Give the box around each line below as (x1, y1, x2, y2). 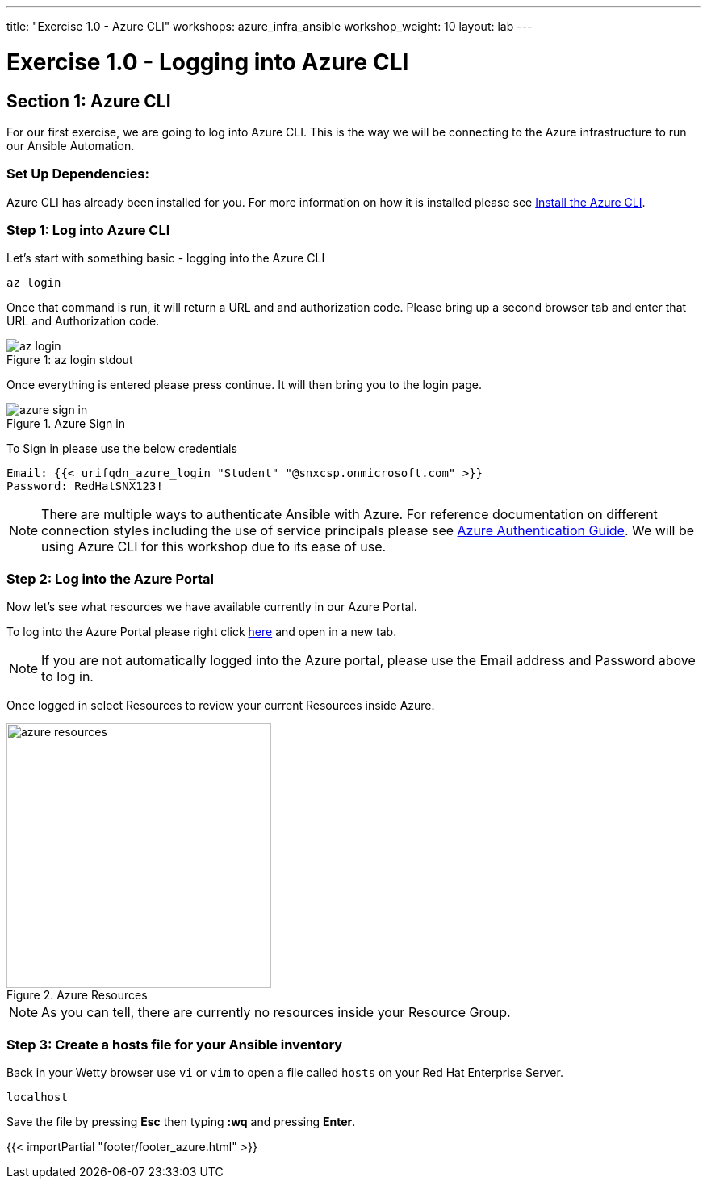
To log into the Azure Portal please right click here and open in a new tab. (6, 625, 397, 639)
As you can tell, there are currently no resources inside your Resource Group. (41, 1004, 511, 1021)
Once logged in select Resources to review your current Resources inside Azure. (6, 698, 435, 713)
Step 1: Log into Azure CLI (6, 222, 170, 239)
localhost (6, 1090, 68, 1103)
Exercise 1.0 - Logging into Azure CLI (6, 48, 409, 76)
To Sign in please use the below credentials (6, 442, 237, 456)
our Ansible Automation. (6, 138, 135, 153)
